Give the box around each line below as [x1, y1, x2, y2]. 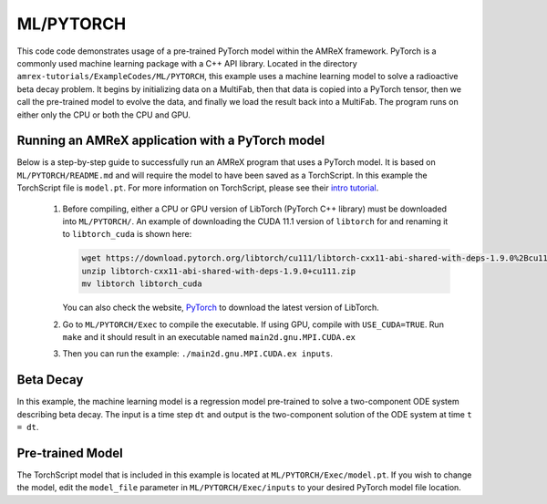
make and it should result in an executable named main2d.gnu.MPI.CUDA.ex [62, 331, 356, 342]
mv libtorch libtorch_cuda [81, 279, 202, 289]
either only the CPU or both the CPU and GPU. [16, 109, 191, 120]
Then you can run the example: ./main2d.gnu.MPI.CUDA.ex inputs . [62, 348, 333, 359]
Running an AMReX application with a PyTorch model [16, 133, 325, 149]
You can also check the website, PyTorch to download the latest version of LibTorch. [62, 302, 380, 314]
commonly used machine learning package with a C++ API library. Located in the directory [16, 57, 357, 68]
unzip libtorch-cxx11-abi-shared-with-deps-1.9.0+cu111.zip [81, 265, 356, 276]
